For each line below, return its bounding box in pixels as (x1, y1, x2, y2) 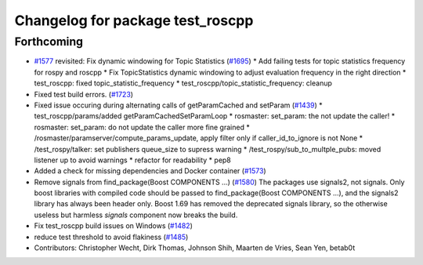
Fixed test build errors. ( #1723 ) (34, 89, 133, 99)
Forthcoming (14, 34, 84, 49)
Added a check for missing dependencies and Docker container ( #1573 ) (34, 166, 266, 176)
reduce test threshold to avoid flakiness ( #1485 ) (34, 232, 189, 241)
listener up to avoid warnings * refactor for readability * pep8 (34, 155, 231, 165)
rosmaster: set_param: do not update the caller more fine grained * (34, 122, 250, 132)
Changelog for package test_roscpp (14, 12, 254, 29)
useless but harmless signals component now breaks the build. (34, 210, 238, 220)
